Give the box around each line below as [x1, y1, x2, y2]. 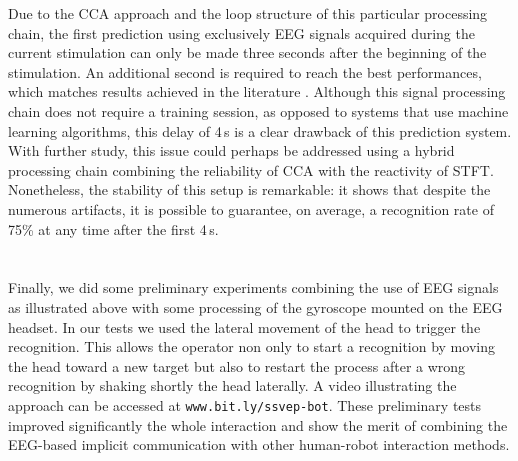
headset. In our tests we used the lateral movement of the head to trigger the [8, 316, 481, 337]
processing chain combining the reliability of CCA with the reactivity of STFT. [8, 159, 494, 180]
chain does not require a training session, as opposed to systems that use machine [8, 100, 509, 121]
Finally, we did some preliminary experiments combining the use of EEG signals [8, 277, 499, 298]
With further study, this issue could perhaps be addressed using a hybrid [8, 140, 455, 161]
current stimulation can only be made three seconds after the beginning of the [8, 42, 487, 63]
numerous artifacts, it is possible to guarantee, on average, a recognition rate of [8, 198, 494, 219]
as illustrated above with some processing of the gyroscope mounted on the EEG [8, 296, 503, 317]
